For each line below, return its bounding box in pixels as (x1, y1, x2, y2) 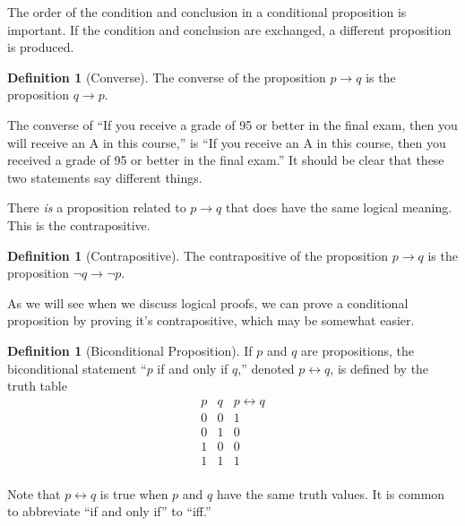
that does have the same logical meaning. (225, 198, 452, 217)
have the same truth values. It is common (216, 484, 445, 503)
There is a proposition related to (7, 198, 186, 217)
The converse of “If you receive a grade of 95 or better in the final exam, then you (7, 115, 458, 134)
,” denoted (237, 358, 295, 377)
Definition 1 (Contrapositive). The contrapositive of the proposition (7, 246, 389, 264)
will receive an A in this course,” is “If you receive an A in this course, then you (7, 133, 446, 151)
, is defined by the (330, 358, 429, 377)
